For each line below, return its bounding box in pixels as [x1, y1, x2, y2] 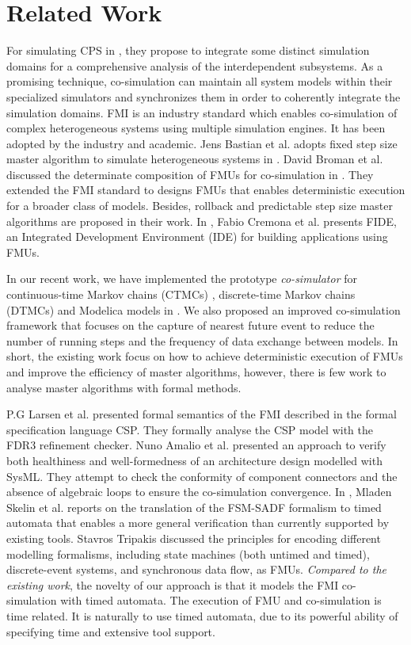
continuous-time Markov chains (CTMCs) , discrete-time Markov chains [6, 286, 356, 303]
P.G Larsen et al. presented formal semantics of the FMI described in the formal [6, 406, 397, 422]
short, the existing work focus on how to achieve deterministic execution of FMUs [6, 348, 403, 364]
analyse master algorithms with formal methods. [6, 379, 242, 395]
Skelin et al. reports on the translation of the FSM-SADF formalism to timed [6, 498, 382, 515]
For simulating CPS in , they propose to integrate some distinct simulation [6, 42, 370, 59]
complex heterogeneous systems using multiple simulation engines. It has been [6, 120, 386, 136]
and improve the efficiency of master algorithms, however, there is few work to [6, 364, 386, 380]
